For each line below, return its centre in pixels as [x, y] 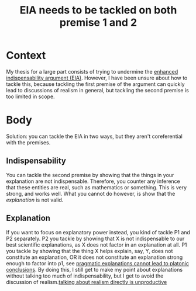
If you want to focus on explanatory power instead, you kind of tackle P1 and [98, 232]
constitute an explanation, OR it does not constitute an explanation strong [94, 257]
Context [26, 56]
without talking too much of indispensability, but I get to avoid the [85, 276]
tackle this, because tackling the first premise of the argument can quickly [96, 84]
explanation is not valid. [35, 200]
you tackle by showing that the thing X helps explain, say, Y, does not [90, 251]
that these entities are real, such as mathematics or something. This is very [97, 187]
